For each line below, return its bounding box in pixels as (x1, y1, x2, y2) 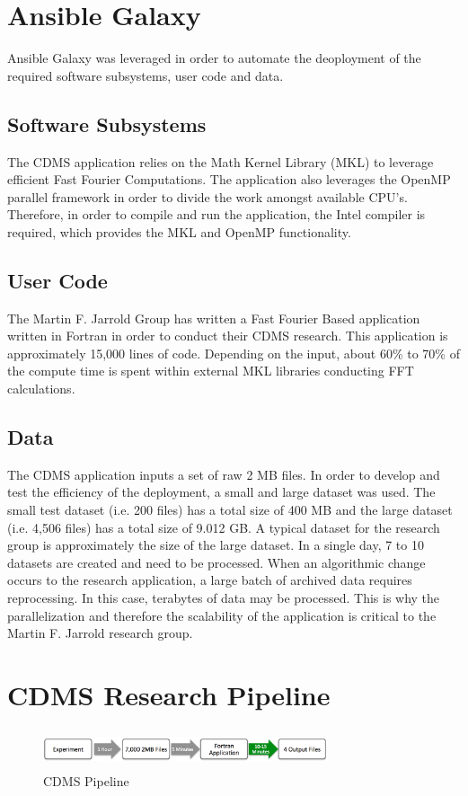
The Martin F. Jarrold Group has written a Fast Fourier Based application (7, 308, 420, 327)
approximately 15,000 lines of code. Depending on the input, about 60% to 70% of (7, 343, 460, 362)
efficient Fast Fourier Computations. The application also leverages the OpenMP (7, 170, 451, 189)
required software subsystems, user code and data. (7, 66, 284, 84)
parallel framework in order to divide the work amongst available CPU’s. (7, 187, 408, 206)
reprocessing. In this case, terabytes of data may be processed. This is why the (7, 588, 440, 607)
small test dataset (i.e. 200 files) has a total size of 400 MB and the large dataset (7, 500, 453, 519)
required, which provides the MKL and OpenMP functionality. (7, 222, 351, 241)
